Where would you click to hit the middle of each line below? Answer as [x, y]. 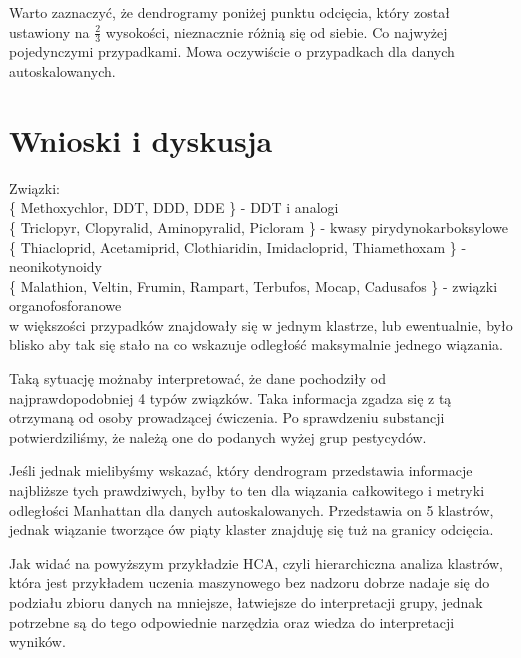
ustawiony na [49, 31]
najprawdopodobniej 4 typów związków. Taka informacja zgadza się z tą [230, 397]
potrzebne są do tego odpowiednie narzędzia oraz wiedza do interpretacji [232, 621]
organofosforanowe [65, 305]
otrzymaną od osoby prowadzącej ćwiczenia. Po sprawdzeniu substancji [227, 417]
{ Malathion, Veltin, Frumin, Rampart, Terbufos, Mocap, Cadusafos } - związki [253, 285]
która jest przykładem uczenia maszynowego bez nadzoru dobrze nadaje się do [249, 582]
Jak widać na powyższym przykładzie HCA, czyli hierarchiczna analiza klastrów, [256, 562]
